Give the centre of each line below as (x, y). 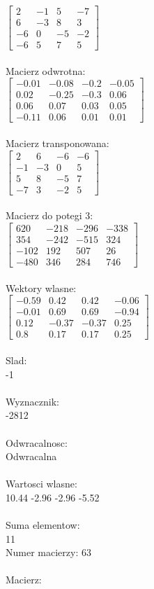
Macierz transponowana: (57, 143)
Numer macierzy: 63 (48, 552)
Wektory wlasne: (41, 287)
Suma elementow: (43, 525)
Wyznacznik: (33, 401)
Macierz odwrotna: (46, 70)
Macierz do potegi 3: (49, 215)
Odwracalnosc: (37, 442)
